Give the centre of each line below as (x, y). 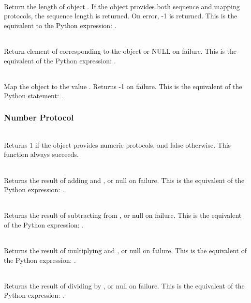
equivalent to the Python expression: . (60, 25)
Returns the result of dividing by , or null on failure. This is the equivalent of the (124, 285)
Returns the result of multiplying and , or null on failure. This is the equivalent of (125, 250)
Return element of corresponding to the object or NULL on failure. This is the (120, 51)
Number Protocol (39, 117)
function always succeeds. (41, 154)
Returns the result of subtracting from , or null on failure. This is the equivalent (123, 215)
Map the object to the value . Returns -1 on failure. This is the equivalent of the (123, 86)
